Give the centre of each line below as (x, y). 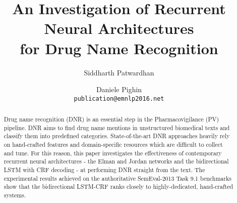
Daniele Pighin (119, 89)
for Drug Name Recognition (119, 48)
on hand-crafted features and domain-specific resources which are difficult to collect (113, 145)
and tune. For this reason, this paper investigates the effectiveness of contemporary (113, 153)
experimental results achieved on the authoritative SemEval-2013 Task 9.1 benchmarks (117, 178)
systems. (15, 195)
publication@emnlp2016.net (119, 98)
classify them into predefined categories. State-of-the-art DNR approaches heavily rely (117, 136)
